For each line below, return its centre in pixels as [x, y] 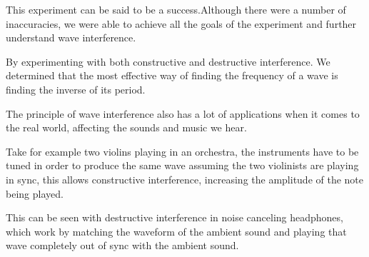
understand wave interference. [71, 37]
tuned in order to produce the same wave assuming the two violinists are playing [182, 165]
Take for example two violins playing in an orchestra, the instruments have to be [182, 151]
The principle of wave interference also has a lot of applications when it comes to [183, 113]
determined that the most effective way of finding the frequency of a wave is [172, 75]
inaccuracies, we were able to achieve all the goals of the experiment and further [181, 23]
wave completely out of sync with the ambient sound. [122, 245]
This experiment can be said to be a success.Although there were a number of [176, 9]
